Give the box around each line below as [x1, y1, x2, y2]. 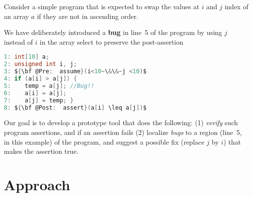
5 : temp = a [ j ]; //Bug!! [4, 82, 95, 89]
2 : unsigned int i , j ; [4, 61, 77, 68]
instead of [4, 36, 33, 47]
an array [4, 11, 29, 21]
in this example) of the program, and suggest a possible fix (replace [4, 136, 204, 147]
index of [224, 1, 249, 11]
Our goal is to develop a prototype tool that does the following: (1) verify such [4, 117, 238, 128]
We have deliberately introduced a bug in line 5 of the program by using [4, 27, 222, 37]
